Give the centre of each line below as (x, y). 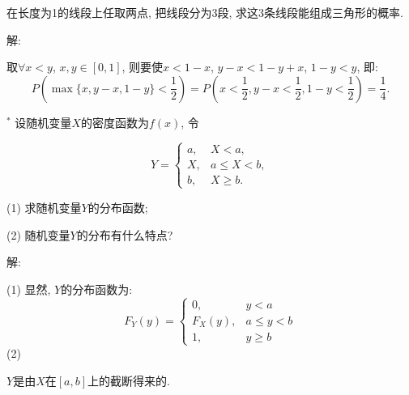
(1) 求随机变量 (44, 207)
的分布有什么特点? (125, 234)
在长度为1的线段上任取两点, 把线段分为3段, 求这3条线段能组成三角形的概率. (205, 12)
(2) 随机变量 (38, 234)
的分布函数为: (97, 289)
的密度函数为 (115, 122)
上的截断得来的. (129, 380)
